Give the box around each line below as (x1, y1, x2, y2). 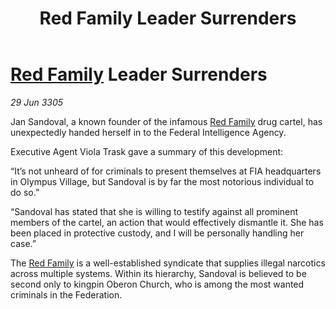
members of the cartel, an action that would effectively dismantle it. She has (10, 216, 324, 228)
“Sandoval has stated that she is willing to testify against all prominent (10, 205, 299, 217)
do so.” (10, 186, 40, 198)
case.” (10, 237, 37, 249)
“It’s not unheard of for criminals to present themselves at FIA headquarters (10, 165, 322, 177)
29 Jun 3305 (10, 96, 64, 108)
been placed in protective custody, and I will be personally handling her (10, 227, 305, 239)
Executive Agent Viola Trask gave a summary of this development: (10, 145, 284, 157)
